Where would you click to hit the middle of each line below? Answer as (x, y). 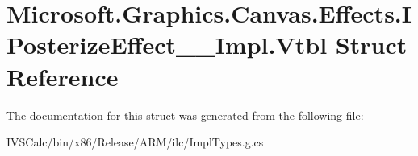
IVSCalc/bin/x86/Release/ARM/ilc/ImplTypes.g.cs (135, 142)
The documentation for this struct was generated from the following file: (185, 115)
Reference (63, 76)
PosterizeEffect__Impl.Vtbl (167, 45)
